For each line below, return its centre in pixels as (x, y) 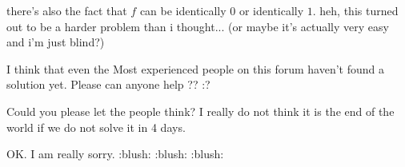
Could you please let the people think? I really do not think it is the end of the (200, 111)
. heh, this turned (355, 10)
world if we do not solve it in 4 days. (96, 127)
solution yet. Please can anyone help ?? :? (108, 84)
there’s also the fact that (67, 10)
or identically (271, 10)
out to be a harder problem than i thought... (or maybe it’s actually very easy (198, 26)
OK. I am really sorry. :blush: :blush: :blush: (115, 154)
